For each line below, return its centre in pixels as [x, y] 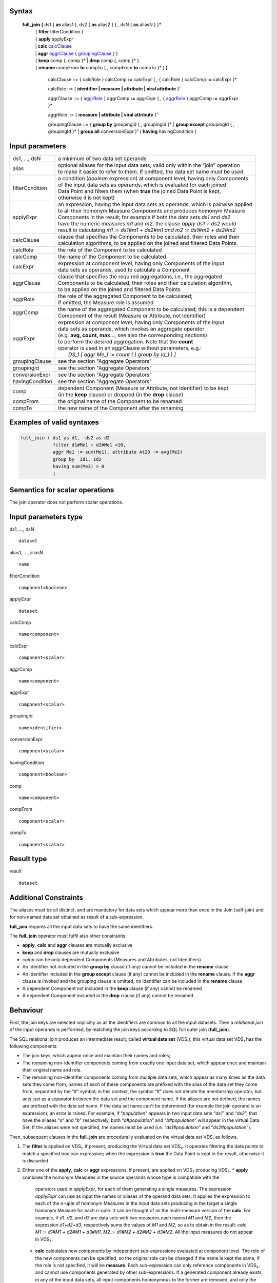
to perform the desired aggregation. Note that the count [126, 342]
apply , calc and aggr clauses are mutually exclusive [77, 945]
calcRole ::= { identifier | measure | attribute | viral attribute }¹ [114, 89]
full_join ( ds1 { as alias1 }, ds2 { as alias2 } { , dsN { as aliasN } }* [92, 25]
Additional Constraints [46, 897]
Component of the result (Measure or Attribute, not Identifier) [132, 316]
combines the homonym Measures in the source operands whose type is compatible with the [121, 1177]
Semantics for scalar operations [62, 490]
